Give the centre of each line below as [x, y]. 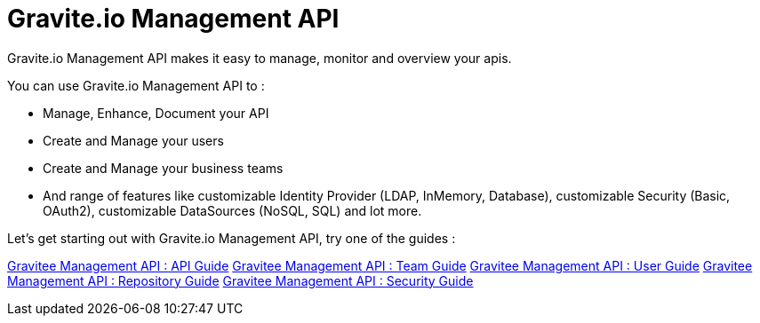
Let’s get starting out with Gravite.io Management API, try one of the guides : [232, 238]
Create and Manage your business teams [163, 168]
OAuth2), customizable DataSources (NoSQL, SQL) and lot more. [232, 210]
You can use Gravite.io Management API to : [136, 85]
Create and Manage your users [133, 140]
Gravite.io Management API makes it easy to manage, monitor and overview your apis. [260, 58]
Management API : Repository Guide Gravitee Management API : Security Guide [240, 280]
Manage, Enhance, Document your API [156, 113]
